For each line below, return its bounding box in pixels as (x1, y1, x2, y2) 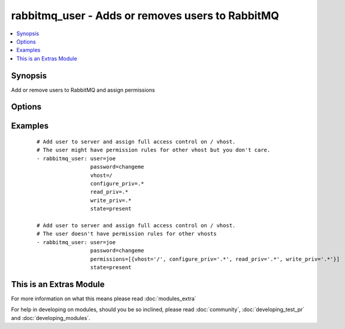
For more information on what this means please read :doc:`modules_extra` (11, 295, 197, 302)
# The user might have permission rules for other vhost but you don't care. (37, 147, 271, 154)
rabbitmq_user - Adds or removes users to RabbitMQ (11, 9, 280, 22)
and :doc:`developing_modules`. (11, 314, 90, 321)
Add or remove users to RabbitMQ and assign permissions (11, 86, 155, 93)
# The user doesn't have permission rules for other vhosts (37, 230, 217, 237)
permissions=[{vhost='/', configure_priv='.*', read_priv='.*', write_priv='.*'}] (90, 255, 340, 263)
